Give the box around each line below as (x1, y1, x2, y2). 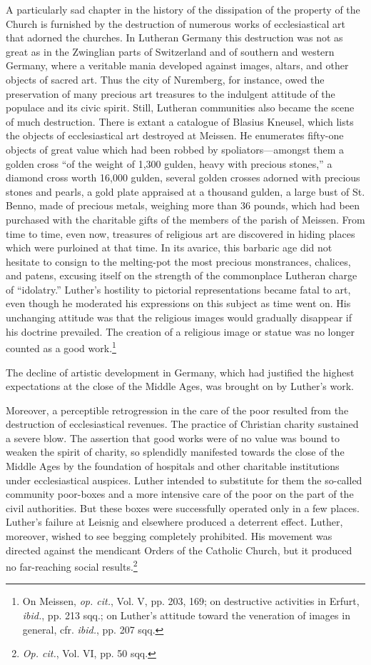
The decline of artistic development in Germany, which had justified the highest (6, 364, 355, 379)
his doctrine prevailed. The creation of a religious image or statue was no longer (6, 324, 355, 339)
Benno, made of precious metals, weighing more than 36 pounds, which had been (6, 198, 360, 213)
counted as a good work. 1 (6, 339, 116, 355)
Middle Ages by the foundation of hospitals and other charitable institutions (6, 459, 340, 474)
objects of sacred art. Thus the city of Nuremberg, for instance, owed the (6, 71, 325, 86)
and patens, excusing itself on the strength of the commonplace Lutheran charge (6, 268, 357, 283)
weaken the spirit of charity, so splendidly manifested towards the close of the (6, 444, 345, 459)
